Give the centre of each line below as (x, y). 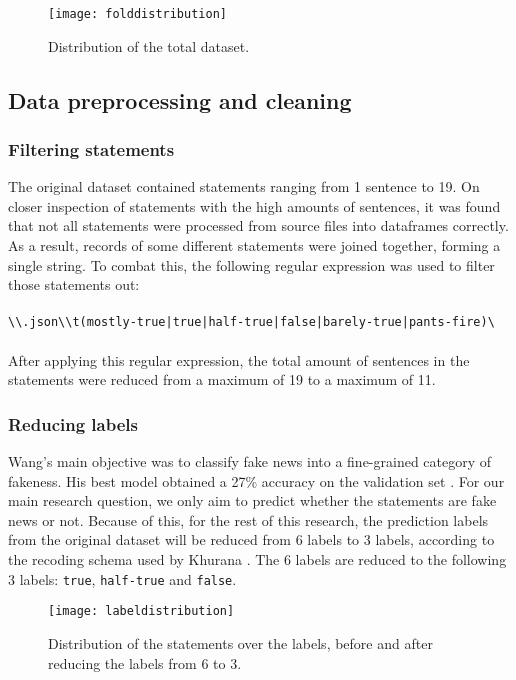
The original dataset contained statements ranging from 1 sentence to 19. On (244, 186)
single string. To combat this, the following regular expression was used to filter (251, 264)
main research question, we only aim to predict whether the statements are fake (252, 500)
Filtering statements (91, 148)
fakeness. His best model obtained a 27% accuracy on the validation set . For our (256, 480)
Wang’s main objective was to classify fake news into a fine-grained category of (250, 461)
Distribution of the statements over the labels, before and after (240, 642)
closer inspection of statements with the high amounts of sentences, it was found (254, 205)
